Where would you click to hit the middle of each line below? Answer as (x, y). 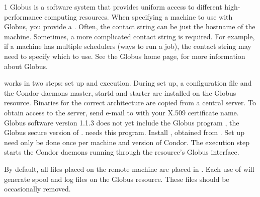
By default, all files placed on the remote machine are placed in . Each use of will (129, 169)
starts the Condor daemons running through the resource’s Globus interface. (122, 152)
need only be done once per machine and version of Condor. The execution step (127, 142)
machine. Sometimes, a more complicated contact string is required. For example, (129, 36)
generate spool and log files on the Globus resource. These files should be (117, 179)
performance (23, 16)
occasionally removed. (37, 189)
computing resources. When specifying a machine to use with (139, 16)
